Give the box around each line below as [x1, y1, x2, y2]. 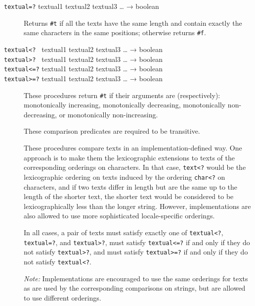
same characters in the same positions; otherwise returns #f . [24, 27, 206, 38]
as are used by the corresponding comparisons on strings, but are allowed [24, 283, 246, 293]
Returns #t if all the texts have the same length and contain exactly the [24, 17, 242, 28]
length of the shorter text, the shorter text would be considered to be [24, 191, 234, 202]
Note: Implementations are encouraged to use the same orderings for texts [24, 273, 248, 283]
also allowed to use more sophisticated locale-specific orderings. [24, 210, 215, 221]
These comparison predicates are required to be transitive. [24, 126, 200, 136]
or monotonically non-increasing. [59, 109, 158, 119]
